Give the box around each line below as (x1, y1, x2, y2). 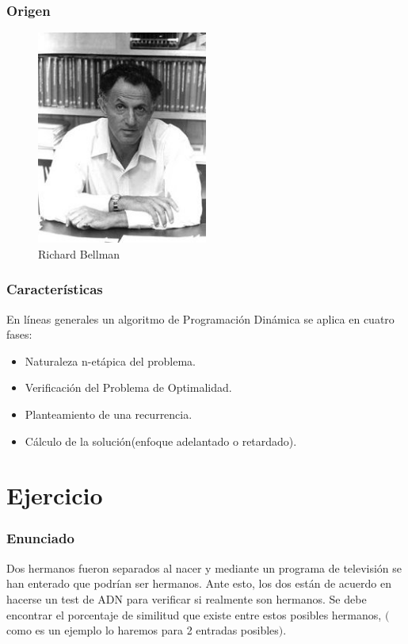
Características (6, 279, 103, 299)
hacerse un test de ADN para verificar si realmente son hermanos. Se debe (6, 590, 367, 607)
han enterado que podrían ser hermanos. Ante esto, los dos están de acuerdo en (6, 575, 391, 592)
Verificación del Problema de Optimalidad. (25, 379, 232, 396)
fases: (6, 326, 32, 343)
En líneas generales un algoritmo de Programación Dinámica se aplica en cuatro (6, 310, 395, 327)
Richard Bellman (38, 245, 120, 262)
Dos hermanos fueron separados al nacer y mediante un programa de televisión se (6, 559, 402, 576)
